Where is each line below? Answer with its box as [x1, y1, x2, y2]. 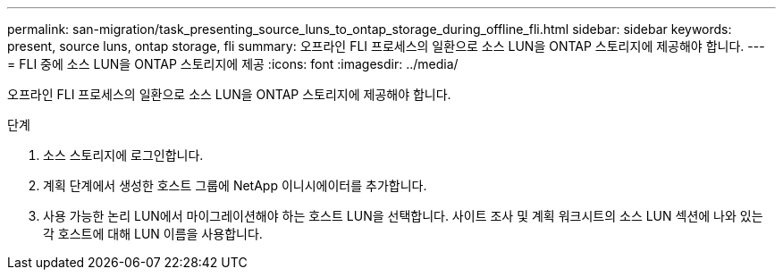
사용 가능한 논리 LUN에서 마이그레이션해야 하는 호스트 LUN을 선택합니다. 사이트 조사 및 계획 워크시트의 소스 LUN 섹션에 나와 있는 [43, 208, 763, 223]
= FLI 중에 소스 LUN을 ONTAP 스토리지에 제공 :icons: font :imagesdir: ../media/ [7, 56, 459, 71]
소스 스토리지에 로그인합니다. [43, 147, 204, 163]
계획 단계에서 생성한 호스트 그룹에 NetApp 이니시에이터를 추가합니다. [43, 178, 427, 193]
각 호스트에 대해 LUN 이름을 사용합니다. [43, 226, 263, 241]
